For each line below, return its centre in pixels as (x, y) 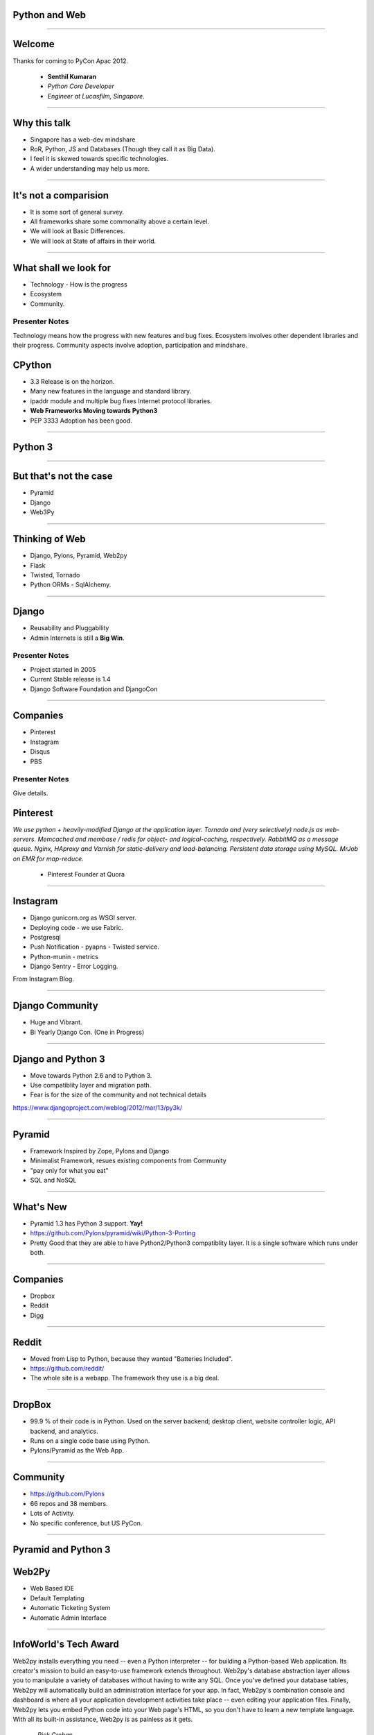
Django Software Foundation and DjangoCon (94, 689)
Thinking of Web (49, 539)
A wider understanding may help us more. (90, 168)
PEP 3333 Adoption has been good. (81, 421)
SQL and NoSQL (53, 1180)
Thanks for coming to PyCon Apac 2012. (70, 61)
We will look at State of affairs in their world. (93, 241)
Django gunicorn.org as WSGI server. (83, 918)
